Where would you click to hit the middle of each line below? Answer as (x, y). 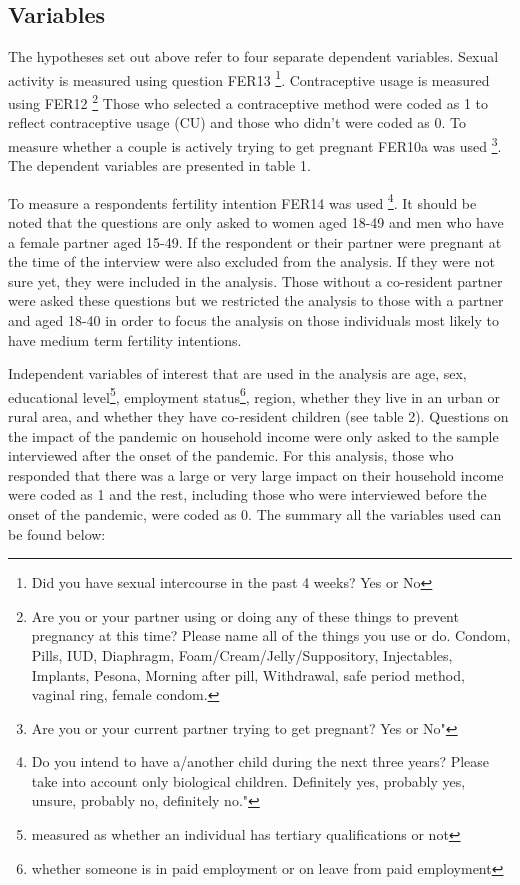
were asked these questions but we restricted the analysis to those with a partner (256, 300)
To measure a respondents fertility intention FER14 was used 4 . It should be (242, 201)
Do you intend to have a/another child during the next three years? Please (260, 761)
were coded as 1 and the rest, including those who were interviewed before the (247, 494)
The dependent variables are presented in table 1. (159, 165)
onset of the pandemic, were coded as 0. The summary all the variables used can (255, 513)
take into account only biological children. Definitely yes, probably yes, (248, 780)
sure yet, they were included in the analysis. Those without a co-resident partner (255, 280)
